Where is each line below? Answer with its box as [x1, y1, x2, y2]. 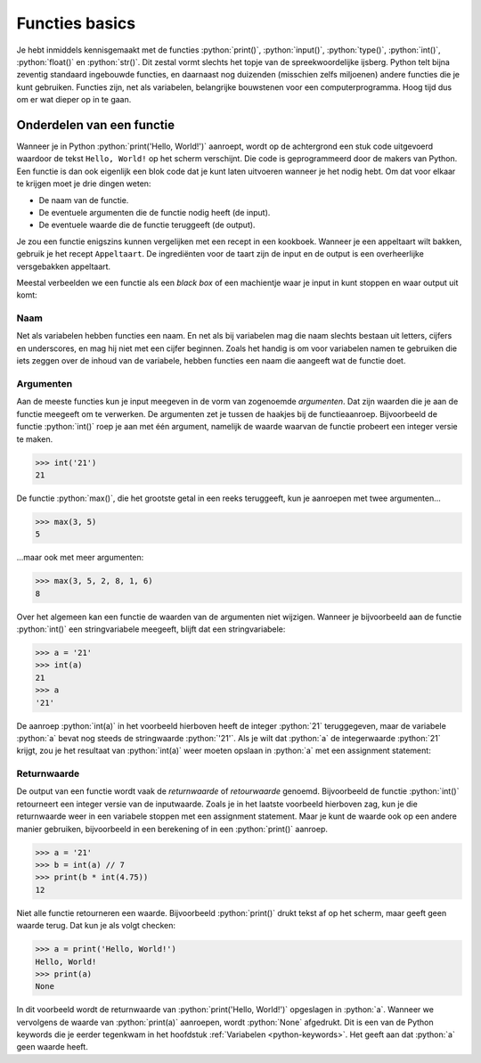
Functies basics [16, 13, 136, 33]
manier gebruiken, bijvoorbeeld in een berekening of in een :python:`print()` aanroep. [16, 823, 329, 834]
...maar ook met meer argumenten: [16, 552, 144, 563]
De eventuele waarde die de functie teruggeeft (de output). [38, 219, 256, 231]
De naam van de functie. [38, 194, 129, 205]
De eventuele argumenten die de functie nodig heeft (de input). [38, 207, 271, 217]
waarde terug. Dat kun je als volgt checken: [16, 920, 176, 931]
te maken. [16, 433, 53, 445]
